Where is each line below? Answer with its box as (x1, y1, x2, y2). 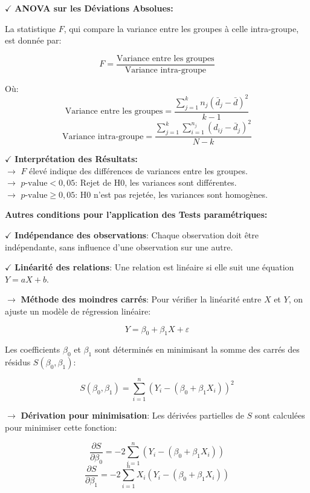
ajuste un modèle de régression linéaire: (5, 305, 151, 318)
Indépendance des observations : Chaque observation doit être (15, 229, 259, 241)
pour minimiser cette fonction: (5, 420, 117, 433)
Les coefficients (5, 343, 60, 356)
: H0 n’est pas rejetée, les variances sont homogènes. (75, 188, 268, 200)
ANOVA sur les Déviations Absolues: (15, 2, 173, 14)
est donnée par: (5, 34, 62, 47)
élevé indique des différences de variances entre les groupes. (29, 164, 248, 177)
